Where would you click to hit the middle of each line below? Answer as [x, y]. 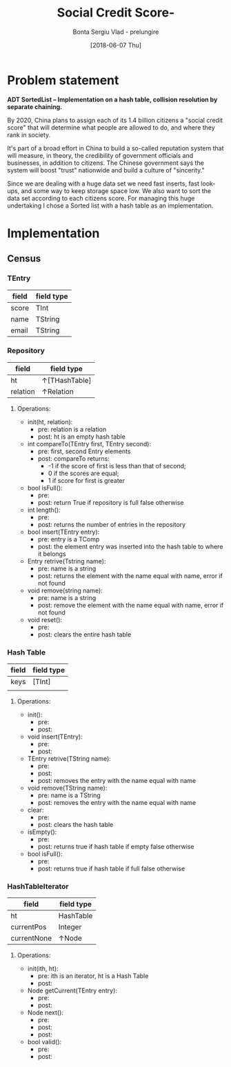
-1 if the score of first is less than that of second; [117, 466]
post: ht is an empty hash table [81, 437]
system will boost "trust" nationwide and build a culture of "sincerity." [106, 170]
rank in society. [29, 134]
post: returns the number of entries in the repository [112, 524]
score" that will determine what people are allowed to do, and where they [111, 127]
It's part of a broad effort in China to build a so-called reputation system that [115, 148]
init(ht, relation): [50, 421]
